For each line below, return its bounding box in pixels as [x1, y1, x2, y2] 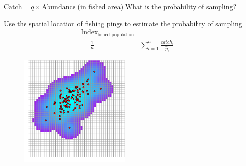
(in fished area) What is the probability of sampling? [77, 1, 237, 11]
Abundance [42, 4, 75, 11]
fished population [98, 32, 134, 37]
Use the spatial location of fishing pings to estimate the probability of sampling [4, 18, 242, 28]
